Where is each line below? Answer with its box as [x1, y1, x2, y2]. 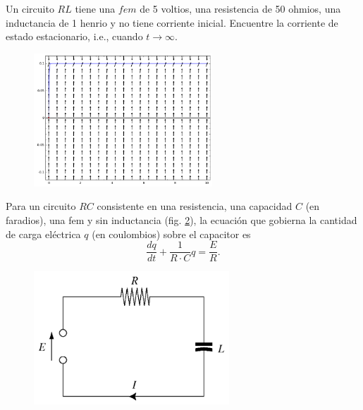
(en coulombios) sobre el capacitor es [92, 226, 251, 241]
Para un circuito [6, 199, 76, 213]
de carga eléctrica [6, 226, 81, 241]
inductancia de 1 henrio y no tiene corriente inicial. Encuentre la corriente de [6, 15, 338, 30]
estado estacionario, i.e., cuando [6, 29, 143, 44]
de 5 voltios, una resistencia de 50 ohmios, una [140, 1, 341, 15]
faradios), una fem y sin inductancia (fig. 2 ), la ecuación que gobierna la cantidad [6, 212, 357, 227]
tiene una [75, 1, 116, 15]
